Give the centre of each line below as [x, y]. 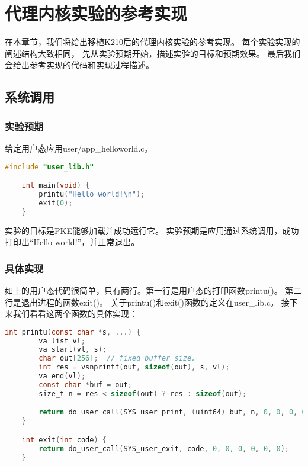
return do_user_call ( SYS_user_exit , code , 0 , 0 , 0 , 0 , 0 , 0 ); [164, 449]
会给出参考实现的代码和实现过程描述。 [79, 65]
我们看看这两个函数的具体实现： [75, 314]
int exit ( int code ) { [64, 440]
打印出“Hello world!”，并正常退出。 [72, 242]
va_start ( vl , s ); [73, 350]
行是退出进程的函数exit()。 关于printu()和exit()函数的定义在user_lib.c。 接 [147, 302]
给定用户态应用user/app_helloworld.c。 [79, 148]
